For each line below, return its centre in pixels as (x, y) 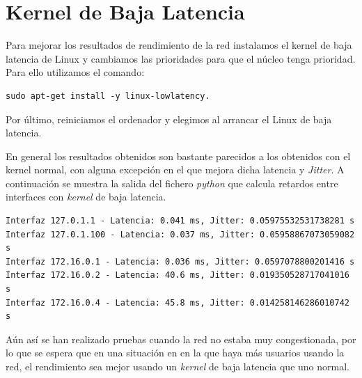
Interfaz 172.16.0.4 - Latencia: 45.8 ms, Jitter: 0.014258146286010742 (178, 302)
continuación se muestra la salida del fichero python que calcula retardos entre (172, 183)
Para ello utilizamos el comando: (75, 72)
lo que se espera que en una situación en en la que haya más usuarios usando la (175, 353)
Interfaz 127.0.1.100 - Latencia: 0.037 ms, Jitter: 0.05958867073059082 (180, 234)
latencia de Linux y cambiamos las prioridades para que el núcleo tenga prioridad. (181, 58)
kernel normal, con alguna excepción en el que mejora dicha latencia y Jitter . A (175, 170)
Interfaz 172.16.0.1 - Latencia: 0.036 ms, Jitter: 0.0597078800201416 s (180, 261)
